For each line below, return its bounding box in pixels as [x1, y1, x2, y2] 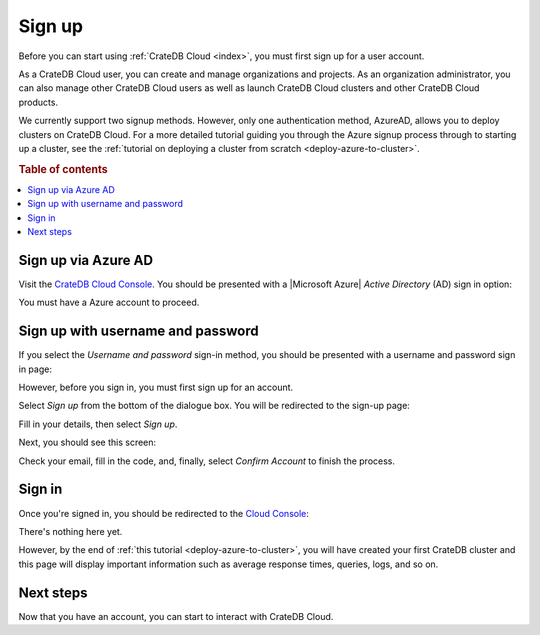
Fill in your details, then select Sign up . [18, 418, 178, 430]
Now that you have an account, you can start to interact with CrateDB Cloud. [18, 610, 334, 622]
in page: [18, 363, 52, 375]
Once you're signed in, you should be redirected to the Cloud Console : [18, 507, 310, 519]
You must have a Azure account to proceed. [18, 296, 200, 309]
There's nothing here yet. [18, 525, 123, 537]
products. [18, 96, 59, 108]
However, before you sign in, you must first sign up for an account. [18, 381, 294, 394]
